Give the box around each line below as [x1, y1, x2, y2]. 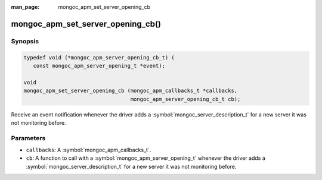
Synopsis [11, 37, 39, 45]
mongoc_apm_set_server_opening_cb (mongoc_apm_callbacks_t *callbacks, [23, 87, 238, 94]
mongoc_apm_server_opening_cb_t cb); [130, 96, 241, 102]
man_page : [11, 4, 40, 10]
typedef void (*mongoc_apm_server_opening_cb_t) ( [23, 54, 175, 61]
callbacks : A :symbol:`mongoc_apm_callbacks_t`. [26, 146, 151, 154]
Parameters [11, 134, 46, 142]
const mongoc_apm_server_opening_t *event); [33, 62, 165, 69]
